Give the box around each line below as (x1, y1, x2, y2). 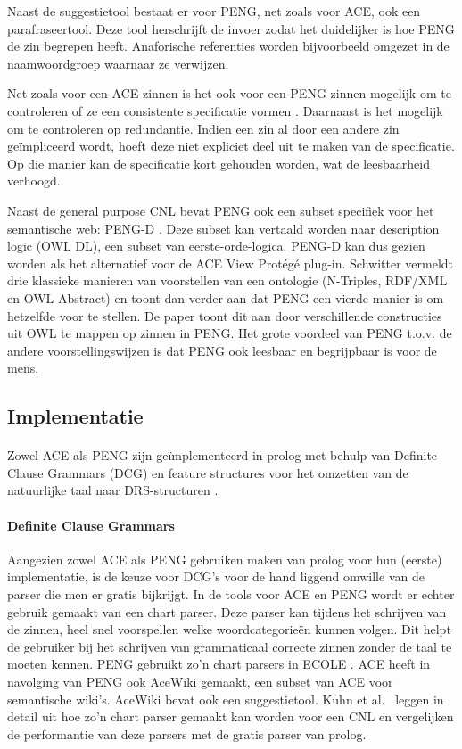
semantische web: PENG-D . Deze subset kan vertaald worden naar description (7, 218, 440, 237)
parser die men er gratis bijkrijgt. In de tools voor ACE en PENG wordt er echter (7, 585, 455, 604)
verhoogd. (7, 171, 61, 190)
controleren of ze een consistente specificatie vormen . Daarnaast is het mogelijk (7, 101, 443, 119)
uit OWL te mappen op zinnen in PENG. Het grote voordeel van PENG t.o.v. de (7, 324, 452, 342)
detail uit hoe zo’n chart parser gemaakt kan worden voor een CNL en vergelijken (7, 707, 454, 726)
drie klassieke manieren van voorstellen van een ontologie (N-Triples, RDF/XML (7, 271, 448, 290)
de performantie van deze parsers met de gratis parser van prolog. (7, 724, 367, 743)
